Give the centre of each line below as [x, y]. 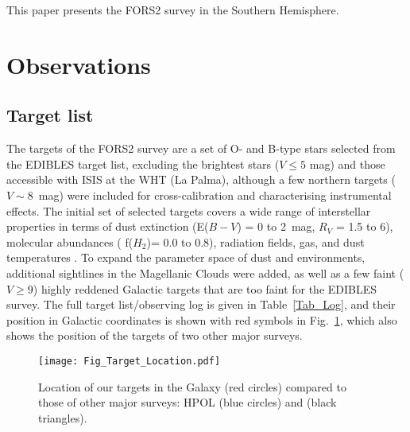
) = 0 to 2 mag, [276, 226]
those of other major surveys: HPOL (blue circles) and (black [188, 402]
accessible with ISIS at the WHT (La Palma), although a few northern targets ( [201, 179]
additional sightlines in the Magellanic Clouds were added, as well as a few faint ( [205, 272]
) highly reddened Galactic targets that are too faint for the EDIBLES [205, 288]
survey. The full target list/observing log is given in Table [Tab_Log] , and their [201, 304]
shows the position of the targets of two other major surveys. [155, 335]
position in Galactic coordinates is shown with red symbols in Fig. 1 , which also [202, 319]
